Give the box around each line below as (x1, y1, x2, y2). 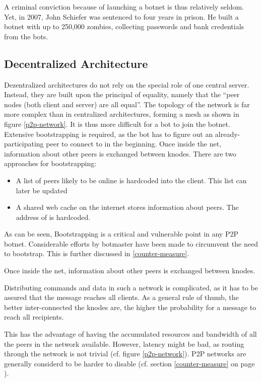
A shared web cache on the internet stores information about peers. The (16, 202, 239, 212)
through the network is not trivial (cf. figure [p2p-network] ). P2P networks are (4, 348, 246, 359)
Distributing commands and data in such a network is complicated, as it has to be (4, 282, 258, 292)
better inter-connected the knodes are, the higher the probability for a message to (4, 301, 256, 312)
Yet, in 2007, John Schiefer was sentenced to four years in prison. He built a (4, 11, 239, 22)
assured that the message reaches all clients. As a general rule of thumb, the (4, 292, 239, 302)
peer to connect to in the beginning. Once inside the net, (46, 138, 222, 149)
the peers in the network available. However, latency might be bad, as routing (4, 338, 244, 349)
